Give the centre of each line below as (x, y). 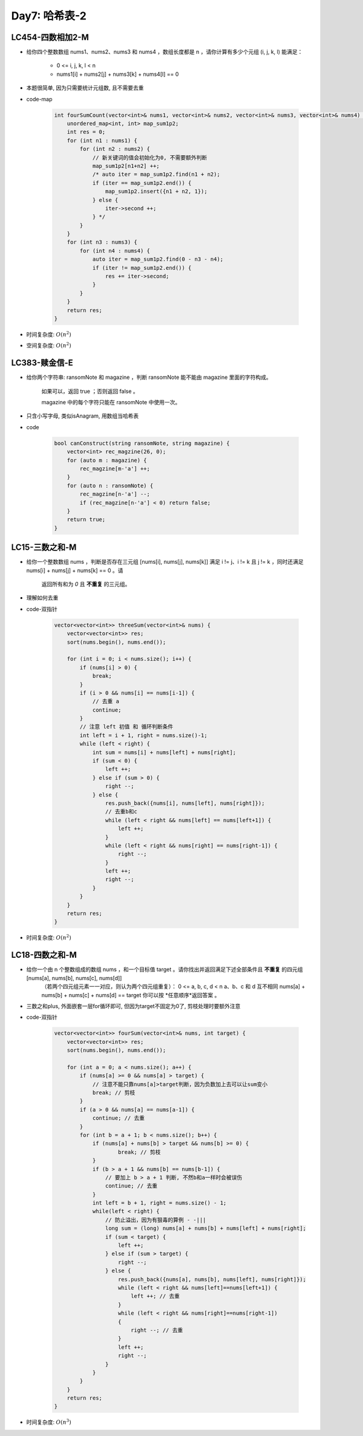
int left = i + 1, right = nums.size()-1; (144, 735)
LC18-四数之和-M (44, 955)
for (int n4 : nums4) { (115, 251)
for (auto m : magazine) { (107, 460)
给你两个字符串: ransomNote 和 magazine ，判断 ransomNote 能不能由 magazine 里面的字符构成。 (149, 377)
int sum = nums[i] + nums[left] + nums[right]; (164, 752)
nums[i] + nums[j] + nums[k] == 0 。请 (75, 570)
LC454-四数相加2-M (50, 37)
